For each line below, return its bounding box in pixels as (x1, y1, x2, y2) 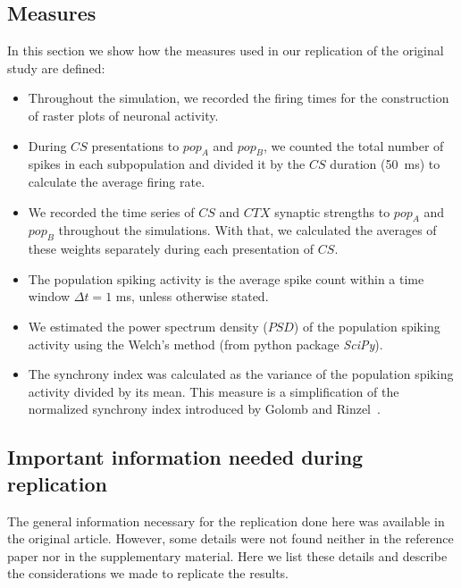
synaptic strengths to (274, 202, 390, 221)
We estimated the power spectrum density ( (28, 316, 268, 335)
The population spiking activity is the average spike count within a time (28, 269, 424, 288)
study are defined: (7, 58, 105, 77)
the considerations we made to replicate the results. (7, 564, 289, 583)
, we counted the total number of (263, 136, 444, 155)
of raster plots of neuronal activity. (28, 105, 219, 124)
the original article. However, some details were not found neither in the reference (7, 529, 454, 548)
